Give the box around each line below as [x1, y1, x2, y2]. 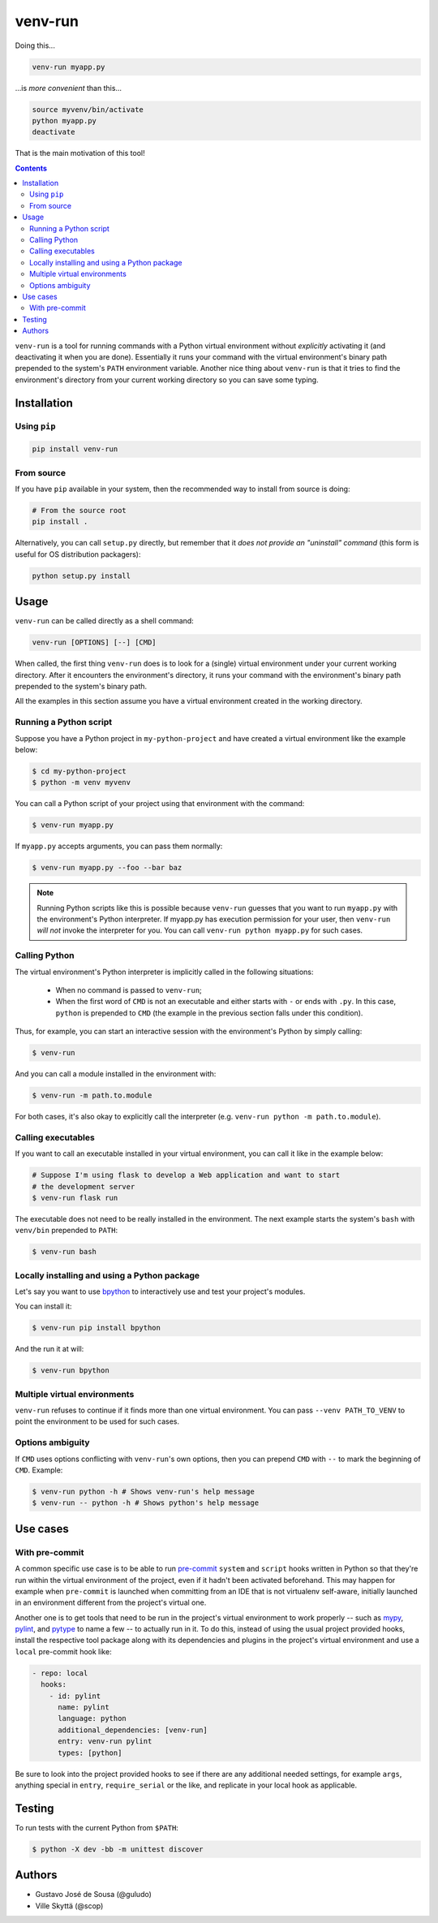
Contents [15, 163, 48, 173]
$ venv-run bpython [32, 1366, 109, 1375]
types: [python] [58, 1748, 122, 1757]
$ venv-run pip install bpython [32, 1323, 161, 1333]
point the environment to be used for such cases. [15, 1416, 180, 1426]
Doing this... [15, 41, 56, 50]
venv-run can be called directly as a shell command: [15, 616, 194, 626]
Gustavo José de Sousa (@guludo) [35, 1890, 152, 1899]
